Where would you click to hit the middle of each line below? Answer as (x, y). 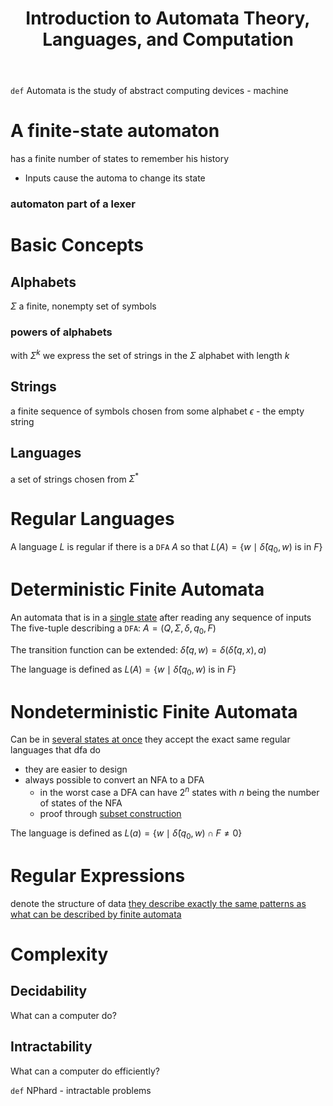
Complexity (59, 954)
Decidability (49, 991)
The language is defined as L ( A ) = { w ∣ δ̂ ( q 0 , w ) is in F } (123, 670)
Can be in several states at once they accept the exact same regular (150, 739)
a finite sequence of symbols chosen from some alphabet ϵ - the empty (157, 411)
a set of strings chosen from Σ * (75, 478)
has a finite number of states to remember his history (120, 159)
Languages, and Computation (168, 39)
